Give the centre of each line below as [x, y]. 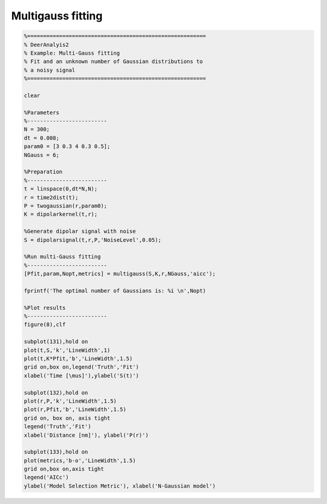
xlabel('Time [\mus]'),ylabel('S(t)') [81, 375]
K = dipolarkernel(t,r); [61, 214]
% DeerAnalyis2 [46, 45]
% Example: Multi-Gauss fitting [72, 53]
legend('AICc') [46, 477]
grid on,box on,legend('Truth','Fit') [81, 367]
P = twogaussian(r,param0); [65, 206]
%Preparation [43, 172]
